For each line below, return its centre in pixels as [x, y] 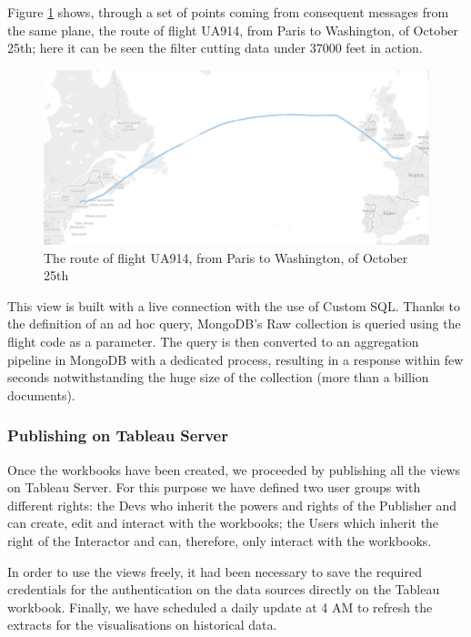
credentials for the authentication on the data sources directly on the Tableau [224, 589]
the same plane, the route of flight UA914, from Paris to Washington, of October [233, 30]
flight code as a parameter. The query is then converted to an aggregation [213, 342]
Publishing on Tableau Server [118, 435]
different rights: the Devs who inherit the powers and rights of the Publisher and [232, 505]
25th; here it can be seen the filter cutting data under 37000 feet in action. [215, 48]
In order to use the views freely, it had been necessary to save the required [215, 571]
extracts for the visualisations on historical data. [142, 625]
